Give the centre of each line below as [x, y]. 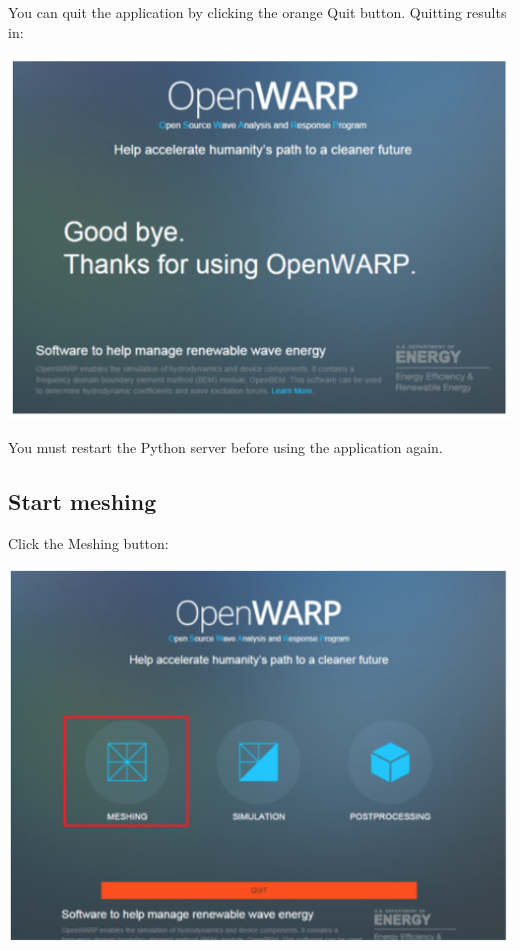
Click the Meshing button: [88, 543]
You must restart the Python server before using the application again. [225, 447]
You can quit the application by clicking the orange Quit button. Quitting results [257, 12]
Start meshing [82, 501]
